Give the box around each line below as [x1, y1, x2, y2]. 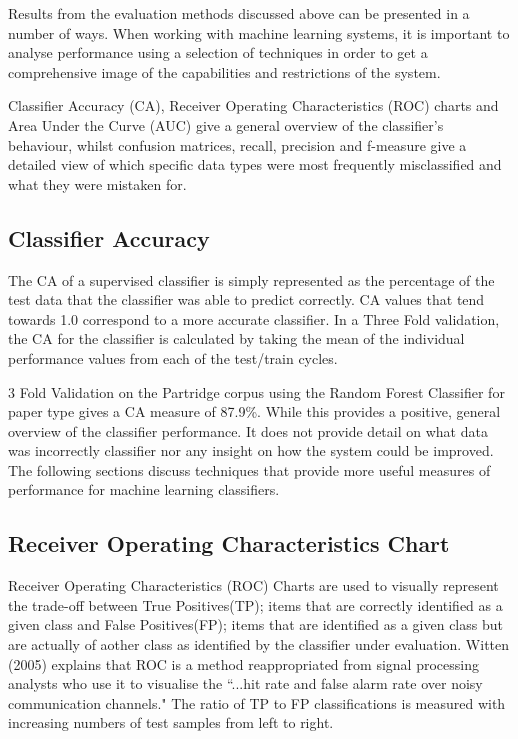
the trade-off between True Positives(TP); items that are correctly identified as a [8, 594, 503, 615]
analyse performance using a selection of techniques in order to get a [8, 42, 428, 63]
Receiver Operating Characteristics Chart [8, 528, 450, 559]
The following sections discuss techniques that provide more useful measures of [8, 459, 491, 480]
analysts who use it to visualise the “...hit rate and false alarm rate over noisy [8, 673, 483, 694]
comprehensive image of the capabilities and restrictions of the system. [8, 61, 441, 82]
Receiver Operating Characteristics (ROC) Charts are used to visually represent [8, 575, 499, 596]
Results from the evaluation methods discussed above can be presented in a [8, 3, 470, 23]
